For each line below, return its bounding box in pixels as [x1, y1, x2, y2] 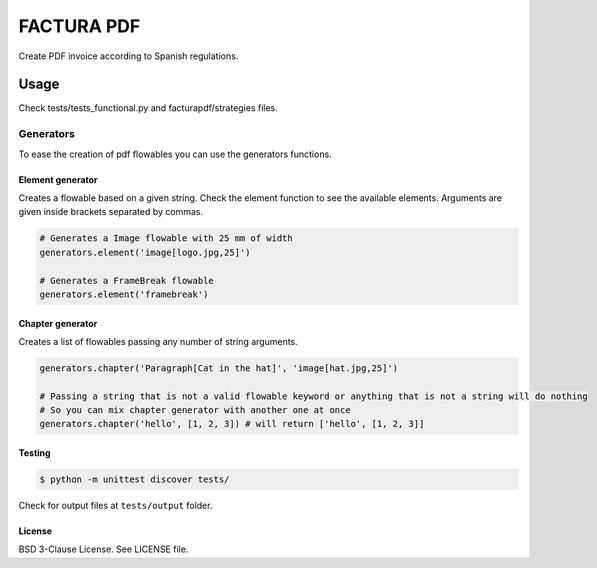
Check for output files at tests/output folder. [18, 500, 213, 512]
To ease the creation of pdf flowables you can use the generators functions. [18, 148, 332, 160]
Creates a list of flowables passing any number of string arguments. [18, 335, 299, 347]
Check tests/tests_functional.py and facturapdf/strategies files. [18, 102, 279, 114]
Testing [18, 447, 51, 459]
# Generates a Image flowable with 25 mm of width [39, 233, 294, 244]
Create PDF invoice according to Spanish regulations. [18, 50, 239, 62]
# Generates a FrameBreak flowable [39, 275, 214, 286]
